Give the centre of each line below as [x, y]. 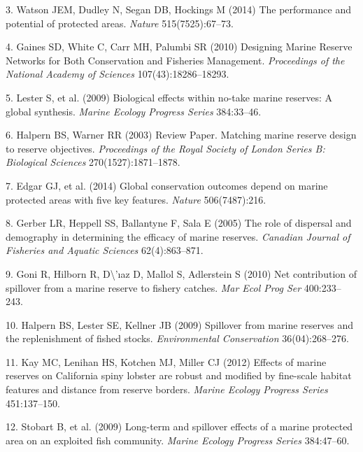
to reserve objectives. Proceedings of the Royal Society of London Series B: [165, 148]
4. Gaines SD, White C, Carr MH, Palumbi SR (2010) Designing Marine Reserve [179, 47]
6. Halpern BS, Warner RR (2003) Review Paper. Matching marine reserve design [181, 135]
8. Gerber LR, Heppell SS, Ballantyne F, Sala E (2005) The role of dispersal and [179, 223]
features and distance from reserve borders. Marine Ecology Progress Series [167, 389]
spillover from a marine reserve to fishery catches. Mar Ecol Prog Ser [154, 287]
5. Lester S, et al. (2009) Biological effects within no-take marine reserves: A [169, 97]
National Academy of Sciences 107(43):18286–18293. [118, 74]
